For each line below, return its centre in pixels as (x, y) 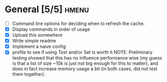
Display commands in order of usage (51, 29)
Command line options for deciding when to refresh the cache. (78, 23)
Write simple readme (34, 41)
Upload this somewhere (37, 35)
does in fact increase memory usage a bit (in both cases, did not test (85, 69)
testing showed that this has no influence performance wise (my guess (87, 58)
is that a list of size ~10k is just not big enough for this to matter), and (85, 63)
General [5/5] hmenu (47, 9)
